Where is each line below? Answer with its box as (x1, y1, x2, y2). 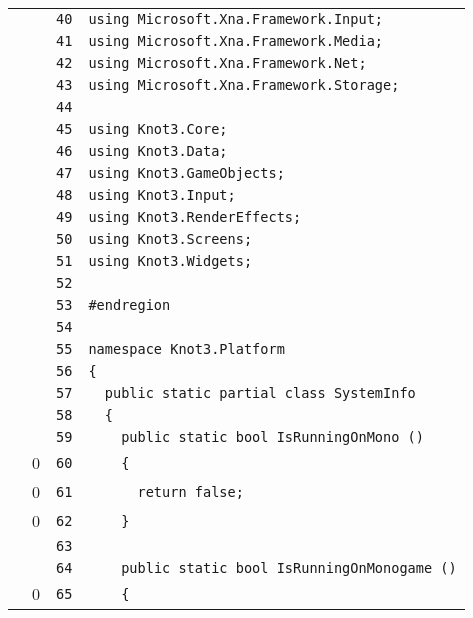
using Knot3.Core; (88, 121, 228, 137)
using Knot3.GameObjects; (88, 165, 285, 181)
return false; (137, 483, 244, 500)
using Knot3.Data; (88, 143, 228, 159)
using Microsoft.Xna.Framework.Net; (88, 55, 367, 71)
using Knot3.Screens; (88, 231, 253, 247)
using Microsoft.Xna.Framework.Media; (88, 33, 384, 49)
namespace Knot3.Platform (88, 341, 285, 357)
